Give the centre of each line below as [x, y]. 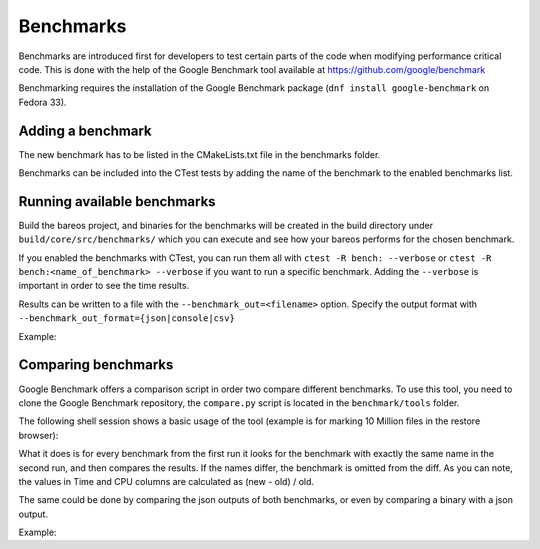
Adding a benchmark [85, 130]
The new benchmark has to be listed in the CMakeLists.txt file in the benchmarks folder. [199, 154]
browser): [38, 435]
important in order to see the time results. [104, 286]
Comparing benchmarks [96, 365]
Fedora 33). [42, 102]
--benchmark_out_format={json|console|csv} [126, 318]
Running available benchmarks [117, 201]
